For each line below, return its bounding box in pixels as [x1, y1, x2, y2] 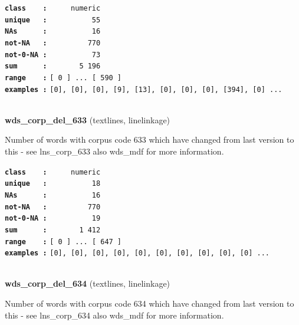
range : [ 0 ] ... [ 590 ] [5, 73, 122, 82]
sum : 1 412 [5, 225, 101, 234]
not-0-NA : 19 [5, 214, 101, 223]
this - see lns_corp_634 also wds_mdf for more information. [5, 308, 224, 321]
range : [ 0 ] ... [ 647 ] [5, 237, 122, 246]
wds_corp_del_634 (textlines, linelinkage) [5, 277, 170, 290]
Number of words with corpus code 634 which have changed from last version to [5, 297, 294, 310]
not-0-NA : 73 [5, 50, 101, 59]
